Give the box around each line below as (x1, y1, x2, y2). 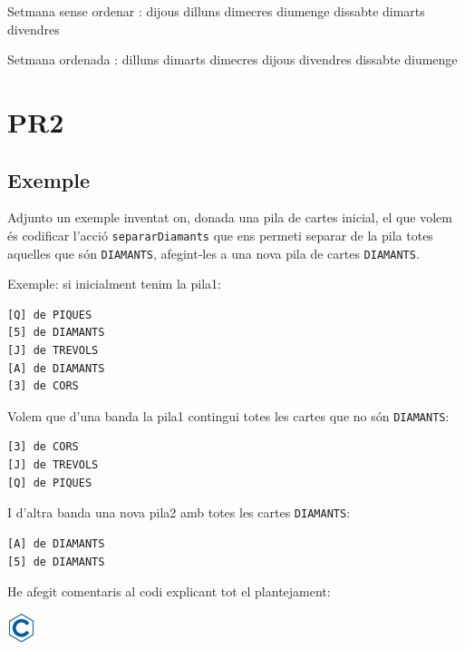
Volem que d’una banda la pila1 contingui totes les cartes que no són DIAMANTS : (7, 406, 450, 425)
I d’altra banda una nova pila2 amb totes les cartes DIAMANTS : (7, 503, 351, 522)
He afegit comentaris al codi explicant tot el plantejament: (7, 582, 331, 601)
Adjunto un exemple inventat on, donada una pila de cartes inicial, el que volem (7, 208, 452, 227)
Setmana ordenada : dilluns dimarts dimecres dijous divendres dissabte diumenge (7, 50, 458, 69)
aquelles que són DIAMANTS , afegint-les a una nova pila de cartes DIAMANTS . (7, 243, 420, 262)
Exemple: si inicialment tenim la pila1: (7, 274, 221, 293)
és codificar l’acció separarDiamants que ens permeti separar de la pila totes (7, 225, 433, 244)
